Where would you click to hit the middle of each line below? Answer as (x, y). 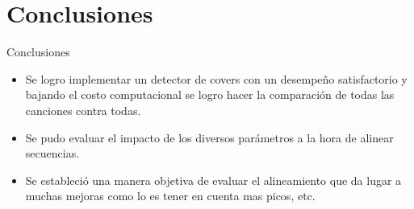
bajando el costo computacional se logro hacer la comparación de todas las (210, 94)
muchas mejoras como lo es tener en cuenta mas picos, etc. (170, 196)
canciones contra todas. (83, 110)
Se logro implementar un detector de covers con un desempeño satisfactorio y (216, 78)
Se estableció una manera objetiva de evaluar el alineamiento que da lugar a (213, 180)
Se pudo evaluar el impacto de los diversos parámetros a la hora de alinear (209, 137)
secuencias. (52, 153)
